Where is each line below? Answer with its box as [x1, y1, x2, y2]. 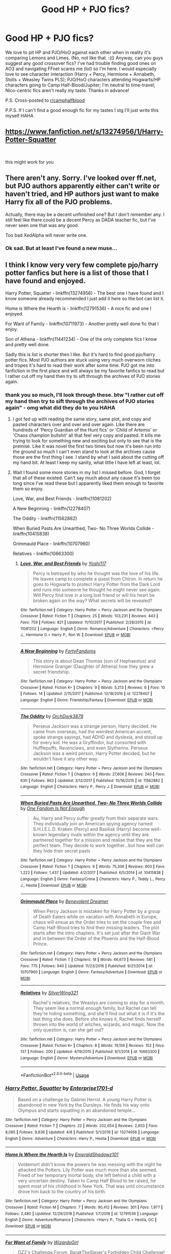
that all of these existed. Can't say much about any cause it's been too [12, 475, 160, 481]
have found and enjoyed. [5, 276, 86, 285]
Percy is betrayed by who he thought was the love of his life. [33, 570, 160, 576]
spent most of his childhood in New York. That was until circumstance [17, 1183, 164, 1190]
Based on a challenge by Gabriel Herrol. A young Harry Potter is [17, 1096, 152, 1103]
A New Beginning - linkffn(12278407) [12, 505, 91, 511]
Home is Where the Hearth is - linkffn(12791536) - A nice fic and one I [5, 305, 152, 311]
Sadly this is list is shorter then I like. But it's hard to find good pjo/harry [5, 351, 155, 357]
